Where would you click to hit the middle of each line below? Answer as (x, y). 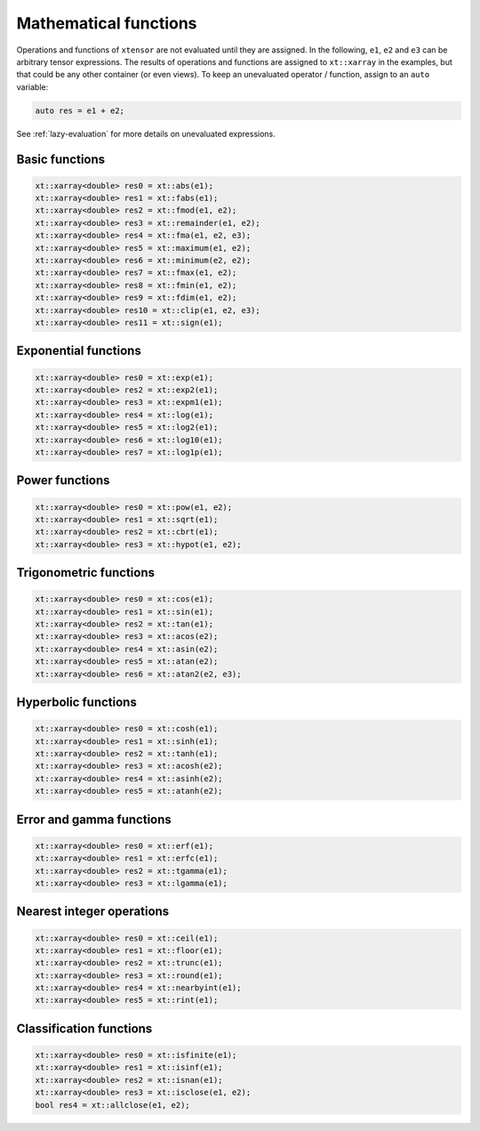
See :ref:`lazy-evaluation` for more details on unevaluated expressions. (146, 133)
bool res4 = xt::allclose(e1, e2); (112, 1105)
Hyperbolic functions (76, 703)
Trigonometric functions (86, 573)
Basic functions (61, 159)
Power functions (63, 481)
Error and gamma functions (94, 819)
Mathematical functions (107, 23)
